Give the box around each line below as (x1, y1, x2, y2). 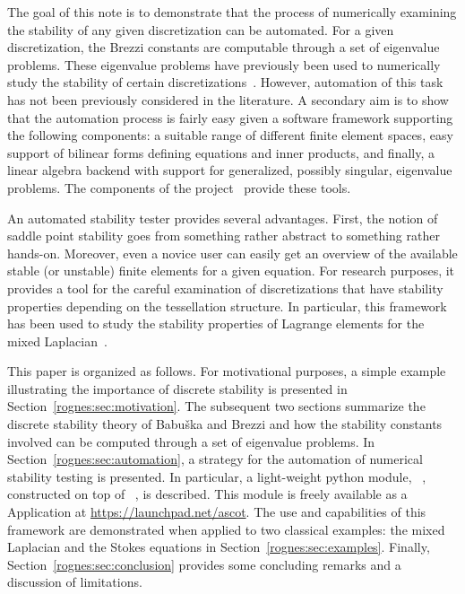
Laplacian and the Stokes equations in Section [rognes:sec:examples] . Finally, (7, 537, 430, 556)
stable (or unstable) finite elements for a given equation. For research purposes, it (7, 261, 455, 280)
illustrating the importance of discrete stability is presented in (7, 379, 348, 397)
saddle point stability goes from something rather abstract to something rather (7, 226, 440, 245)
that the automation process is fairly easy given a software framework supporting (7, 108, 453, 127)
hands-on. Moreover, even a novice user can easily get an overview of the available (7, 243, 458, 262)
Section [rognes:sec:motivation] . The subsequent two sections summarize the (7, 397, 426, 415)
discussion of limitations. (7, 572, 142, 591)
